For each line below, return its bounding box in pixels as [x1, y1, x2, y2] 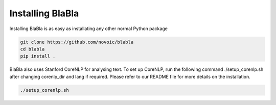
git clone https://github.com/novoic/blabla [20, 39, 134, 45]
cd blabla [20, 46, 45, 52]
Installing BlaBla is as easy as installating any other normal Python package [9, 25, 168, 32]
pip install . [20, 54, 56, 59]
